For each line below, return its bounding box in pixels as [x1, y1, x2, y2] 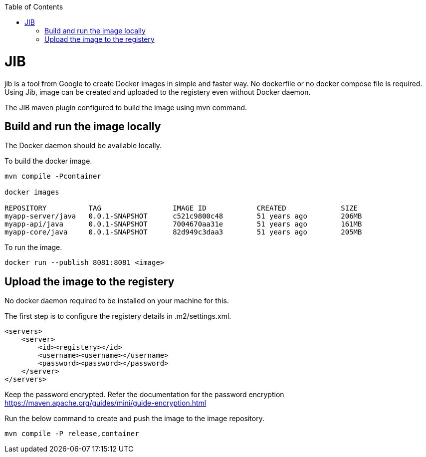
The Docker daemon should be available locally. [4, 141, 162, 150]
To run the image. [4, 243, 62, 252]
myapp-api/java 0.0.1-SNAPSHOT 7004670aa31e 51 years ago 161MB [4, 220, 362, 228]
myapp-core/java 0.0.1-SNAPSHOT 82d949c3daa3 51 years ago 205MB [4, 228, 362, 236]
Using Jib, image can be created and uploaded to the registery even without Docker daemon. [4, 87, 311, 96]
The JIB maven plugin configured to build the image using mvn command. [4, 103, 247, 112]
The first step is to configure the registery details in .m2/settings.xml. [4, 312, 231, 321]
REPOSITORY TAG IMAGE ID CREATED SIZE [4, 204, 358, 213]
